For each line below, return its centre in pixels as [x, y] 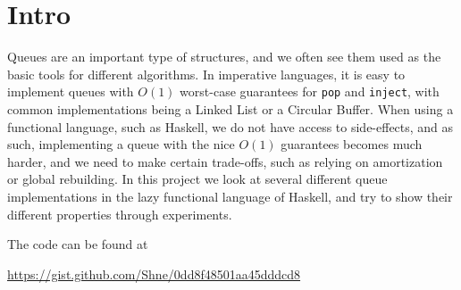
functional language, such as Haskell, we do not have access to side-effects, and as [230, 126]
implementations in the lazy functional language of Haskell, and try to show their [230, 196]
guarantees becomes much [352, 144]
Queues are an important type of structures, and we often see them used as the [224, 57]
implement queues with [71, 91]
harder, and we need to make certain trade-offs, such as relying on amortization [225, 161]
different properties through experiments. [120, 214]
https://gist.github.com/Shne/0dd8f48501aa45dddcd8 [154, 273]
